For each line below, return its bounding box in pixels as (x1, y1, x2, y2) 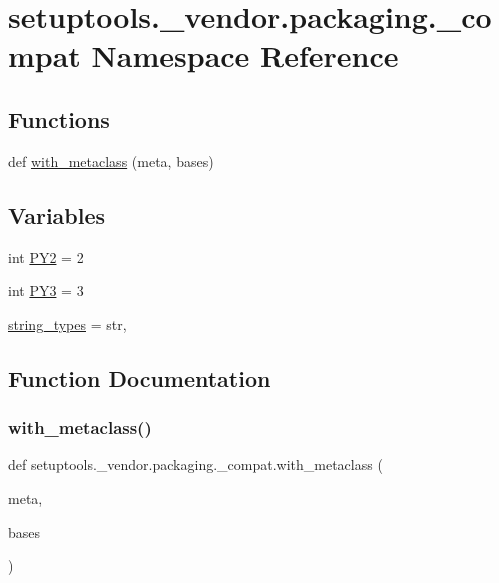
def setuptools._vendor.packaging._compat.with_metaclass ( (8, 454, 383, 475)
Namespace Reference (91, 35, 399, 76)
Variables (8, 199, 106, 230)
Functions (8, 103, 110, 134)
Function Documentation (8, 362, 271, 393)
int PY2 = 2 (8, 246, 84, 267)
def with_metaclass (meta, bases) (8, 150, 214, 171)
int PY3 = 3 (8, 280, 84, 301)
